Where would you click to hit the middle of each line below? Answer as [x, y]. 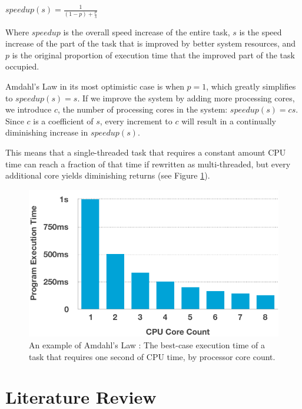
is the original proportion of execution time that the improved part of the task [153, 55]
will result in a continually [229, 121]
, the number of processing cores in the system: [142, 109]
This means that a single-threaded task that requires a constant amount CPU [146, 152]
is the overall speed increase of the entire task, [147, 32]
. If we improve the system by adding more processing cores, [186, 98]
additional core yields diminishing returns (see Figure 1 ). [108, 175]
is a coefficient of [63, 121]
